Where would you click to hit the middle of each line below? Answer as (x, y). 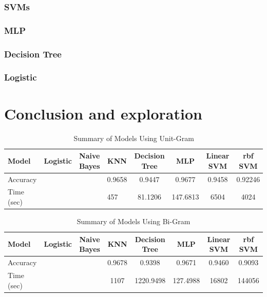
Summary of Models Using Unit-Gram (134, 138)
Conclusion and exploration (103, 113)
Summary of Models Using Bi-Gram (133, 221)
